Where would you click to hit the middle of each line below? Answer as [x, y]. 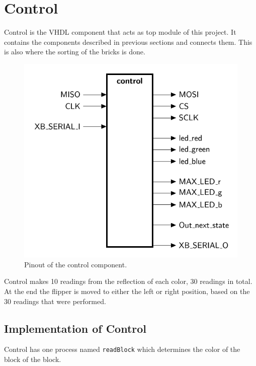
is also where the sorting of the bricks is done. [75, 52]
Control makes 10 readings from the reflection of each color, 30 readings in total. [128, 281]
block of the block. [33, 359]
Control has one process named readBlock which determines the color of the [122, 349]
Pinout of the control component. [76, 264]
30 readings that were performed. [55, 301]
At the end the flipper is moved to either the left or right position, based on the [127, 291]
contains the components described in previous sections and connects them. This [128, 42]
